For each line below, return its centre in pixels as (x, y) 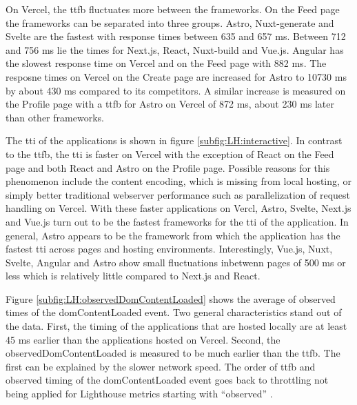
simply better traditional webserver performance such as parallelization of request (178, 194)
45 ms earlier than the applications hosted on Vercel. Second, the (143, 339)
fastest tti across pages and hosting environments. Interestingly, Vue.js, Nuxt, (169, 249)
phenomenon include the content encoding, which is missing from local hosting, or (179, 181)
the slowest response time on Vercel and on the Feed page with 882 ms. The (166, 63)
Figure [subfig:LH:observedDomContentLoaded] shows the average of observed (171, 298)
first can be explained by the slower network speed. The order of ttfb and (161, 366)
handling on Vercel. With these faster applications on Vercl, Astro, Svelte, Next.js (178, 208)
